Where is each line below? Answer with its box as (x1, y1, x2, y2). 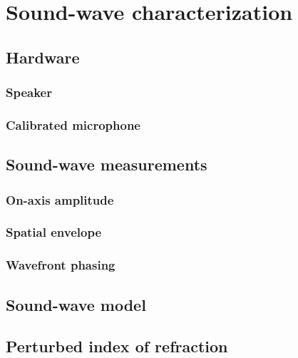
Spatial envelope (6, 223, 102, 241)
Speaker (6, 83, 52, 101)
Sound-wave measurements (6, 153, 207, 175)
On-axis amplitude (6, 190, 114, 208)
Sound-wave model (6, 293, 146, 315)
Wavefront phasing (6, 256, 115, 274)
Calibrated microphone (6, 116, 140, 133)
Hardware (6, 46, 80, 68)
